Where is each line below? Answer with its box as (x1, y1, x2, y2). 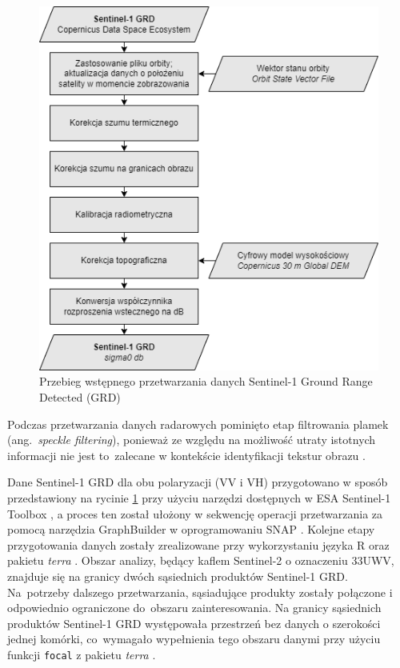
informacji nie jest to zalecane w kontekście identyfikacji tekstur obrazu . (7, 446, 366, 463)
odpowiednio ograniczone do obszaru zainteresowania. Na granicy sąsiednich (7, 599, 382, 616)
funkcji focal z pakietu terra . (7, 646, 156, 662)
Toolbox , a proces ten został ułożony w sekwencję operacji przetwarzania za (7, 505, 383, 522)
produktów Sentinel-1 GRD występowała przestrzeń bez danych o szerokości (7, 614, 381, 631)
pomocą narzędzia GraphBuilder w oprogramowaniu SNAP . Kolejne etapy (7, 521, 375, 538)
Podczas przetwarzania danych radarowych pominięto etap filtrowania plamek (7, 415, 389, 432)
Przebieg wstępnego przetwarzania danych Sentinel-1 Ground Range (39, 373, 373, 390)
